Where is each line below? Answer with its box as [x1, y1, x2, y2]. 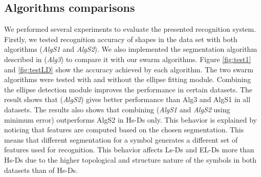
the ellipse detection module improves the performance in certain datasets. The [4, 84, 252, 94]
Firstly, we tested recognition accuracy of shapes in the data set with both [4, 33, 237, 44]
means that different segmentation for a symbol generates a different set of [4, 134, 238, 145]
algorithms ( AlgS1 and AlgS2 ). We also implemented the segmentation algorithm [4, 44, 257, 54]
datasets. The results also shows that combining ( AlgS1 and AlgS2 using [4, 104, 230, 114]
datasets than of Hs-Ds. [4, 164, 78, 175]
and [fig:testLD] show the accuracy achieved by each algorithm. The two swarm [4, 64, 253, 74]
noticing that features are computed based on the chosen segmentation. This [4, 124, 244, 135]
